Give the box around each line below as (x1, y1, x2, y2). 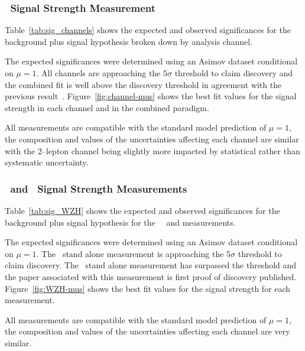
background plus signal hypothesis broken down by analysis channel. (5, 35, 253, 47)
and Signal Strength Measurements (10, 181, 187, 196)
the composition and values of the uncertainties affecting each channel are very (5, 325, 290, 337)
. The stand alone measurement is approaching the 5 (36, 247, 231, 259)
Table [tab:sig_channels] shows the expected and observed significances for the (5, 24, 291, 36)
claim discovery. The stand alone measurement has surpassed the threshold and (5, 259, 297, 271)
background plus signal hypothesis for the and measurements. (5, 216, 236, 228)
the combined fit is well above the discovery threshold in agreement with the (5, 78, 282, 90)
